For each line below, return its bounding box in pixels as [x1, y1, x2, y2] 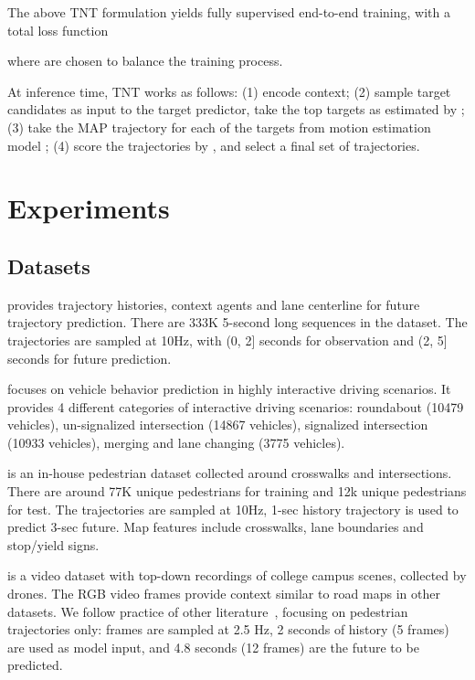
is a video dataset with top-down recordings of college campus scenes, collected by [7, 566, 467, 585]
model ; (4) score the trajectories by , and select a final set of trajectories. [7, 135, 420, 154]
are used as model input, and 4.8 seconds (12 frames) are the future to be [7, 637, 419, 656]
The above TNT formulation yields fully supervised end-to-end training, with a [7, 3, 450, 21]
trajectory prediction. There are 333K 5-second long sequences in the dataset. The [7, 313, 468, 332]
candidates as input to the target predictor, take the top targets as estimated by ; [7, 100, 465, 119]
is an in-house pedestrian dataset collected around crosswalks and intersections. [7, 463, 452, 483]
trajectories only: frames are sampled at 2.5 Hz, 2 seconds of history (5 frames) [7, 620, 449, 639]
